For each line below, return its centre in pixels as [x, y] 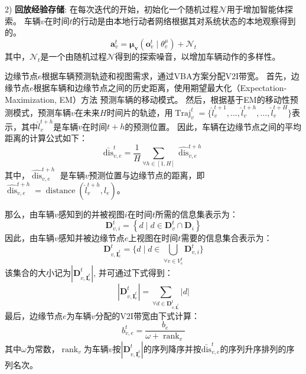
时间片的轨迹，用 [140, 112]
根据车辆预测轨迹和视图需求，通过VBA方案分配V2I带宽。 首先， [166, 76]
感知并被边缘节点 [91, 238]
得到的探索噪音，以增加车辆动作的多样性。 [198, 56]
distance [61, 191]
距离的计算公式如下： [46, 137]
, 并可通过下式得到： [133, 272]
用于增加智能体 [255, 9]
